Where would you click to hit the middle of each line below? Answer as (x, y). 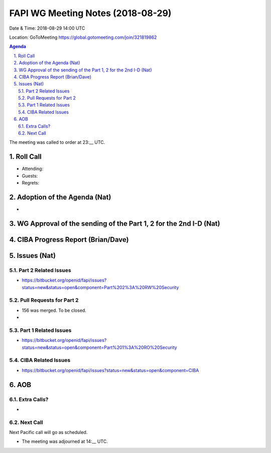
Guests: (30, 175)
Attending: (33, 169)
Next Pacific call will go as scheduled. (48, 432)
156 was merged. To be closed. (54, 310)
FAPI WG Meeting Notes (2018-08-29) (90, 13)
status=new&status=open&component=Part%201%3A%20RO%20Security (100, 347)
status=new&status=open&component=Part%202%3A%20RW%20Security (100, 287)
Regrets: (31, 183)
